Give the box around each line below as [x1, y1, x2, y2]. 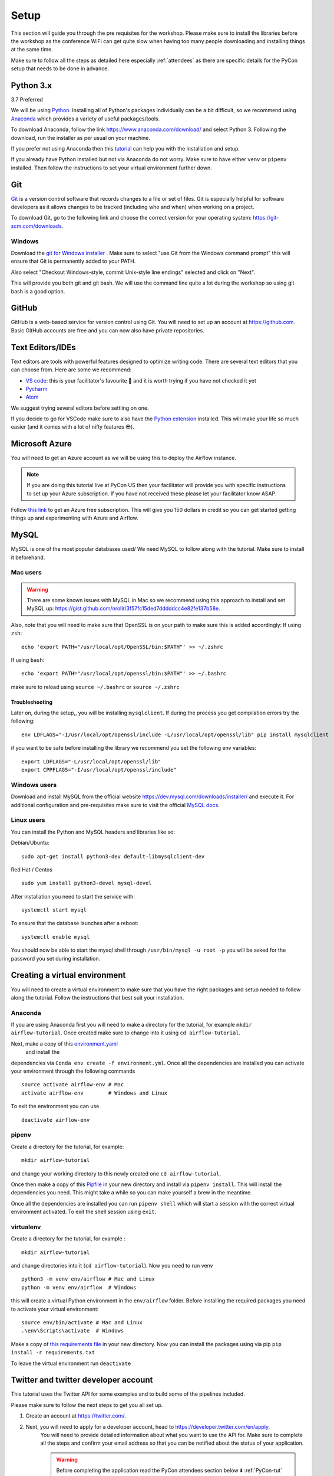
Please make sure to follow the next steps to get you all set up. [11, 1401, 163, 1408]
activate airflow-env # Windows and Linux [21, 1089, 168, 1096]
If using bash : [11, 656, 45, 664]
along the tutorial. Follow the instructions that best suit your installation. [11, 994, 184, 1001]
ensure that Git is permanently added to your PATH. [11, 257, 136, 265]
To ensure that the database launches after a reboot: [11, 920, 138, 927]
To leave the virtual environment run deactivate [11, 1360, 131, 1367]
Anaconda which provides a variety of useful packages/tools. [11, 115, 160, 122]
